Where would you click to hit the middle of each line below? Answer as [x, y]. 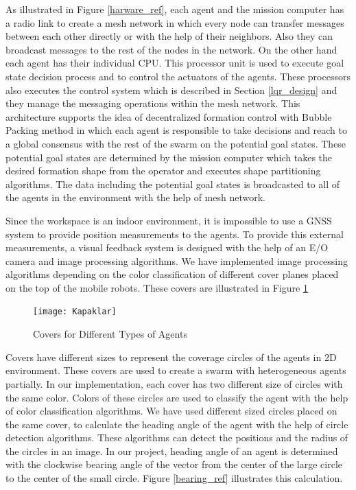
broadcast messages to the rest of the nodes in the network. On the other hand [171, 49]
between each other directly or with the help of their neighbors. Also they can [169, 36]
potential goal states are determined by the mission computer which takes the [169, 157]
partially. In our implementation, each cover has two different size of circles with [174, 383]
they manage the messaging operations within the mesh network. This [153, 103]
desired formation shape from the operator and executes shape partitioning [163, 171]
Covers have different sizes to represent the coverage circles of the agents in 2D [171, 357]
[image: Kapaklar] [75, 312]
